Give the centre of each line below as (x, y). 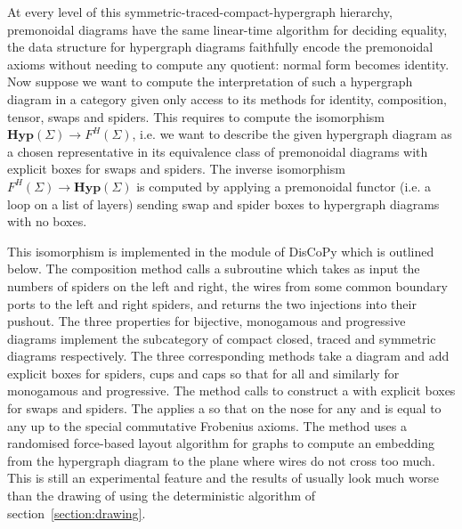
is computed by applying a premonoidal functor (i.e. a (284, 186)
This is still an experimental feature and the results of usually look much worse (223, 478)
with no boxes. (47, 221)
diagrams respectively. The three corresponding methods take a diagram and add (228, 356)
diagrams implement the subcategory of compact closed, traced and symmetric (222, 338)
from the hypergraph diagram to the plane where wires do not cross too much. (221, 460)
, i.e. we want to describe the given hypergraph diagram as (292, 134)
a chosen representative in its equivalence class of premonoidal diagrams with (218, 151)
